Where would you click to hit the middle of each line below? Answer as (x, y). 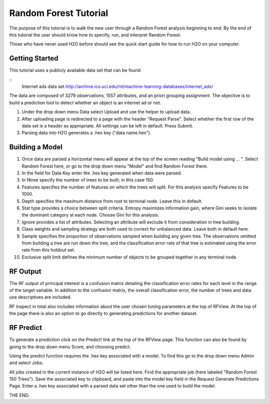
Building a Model (36, 147)
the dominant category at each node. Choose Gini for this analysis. (90, 215)
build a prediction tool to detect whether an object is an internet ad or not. (85, 102)
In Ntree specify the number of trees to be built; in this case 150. (88, 180)
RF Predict (26, 328)
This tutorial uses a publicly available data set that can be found (75, 70)
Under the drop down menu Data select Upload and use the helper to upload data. (106, 112)
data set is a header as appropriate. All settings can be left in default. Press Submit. (107, 125)
